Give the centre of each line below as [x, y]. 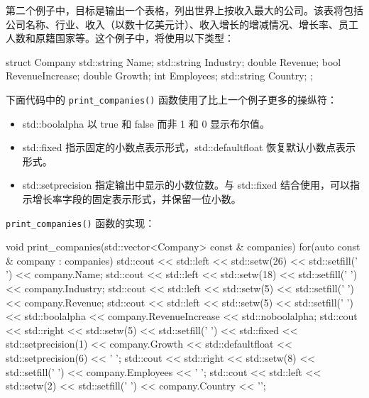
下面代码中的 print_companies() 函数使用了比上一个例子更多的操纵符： [172, 99]
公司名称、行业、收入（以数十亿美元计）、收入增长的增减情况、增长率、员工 [182, 24]
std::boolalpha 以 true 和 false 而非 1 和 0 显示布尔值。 [146, 123]
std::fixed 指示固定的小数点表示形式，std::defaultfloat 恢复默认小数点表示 [189, 147]
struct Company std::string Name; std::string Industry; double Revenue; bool [174, 61]
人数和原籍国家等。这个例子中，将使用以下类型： [120, 38]
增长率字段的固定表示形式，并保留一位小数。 [137, 199]
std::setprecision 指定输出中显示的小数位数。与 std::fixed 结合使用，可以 [186, 185]
